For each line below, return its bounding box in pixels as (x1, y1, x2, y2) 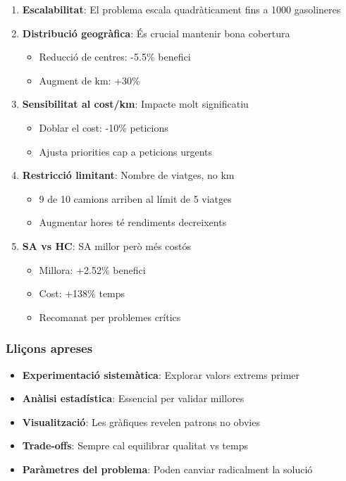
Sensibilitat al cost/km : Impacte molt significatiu (22, 96, 249, 111)
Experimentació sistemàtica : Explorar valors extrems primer (22, 367, 300, 382)
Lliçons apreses (6, 339, 93, 357)
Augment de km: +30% (39, 73, 140, 87)
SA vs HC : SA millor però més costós (22, 238, 192, 253)
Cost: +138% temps (39, 286, 125, 301)
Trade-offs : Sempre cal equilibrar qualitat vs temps (22, 438, 248, 453)
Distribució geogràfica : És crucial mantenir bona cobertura (22, 25, 290, 40)
